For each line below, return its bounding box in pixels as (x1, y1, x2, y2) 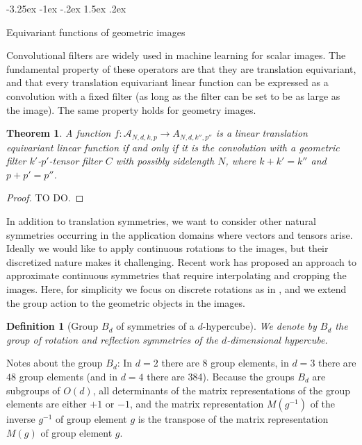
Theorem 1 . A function (6, 126, 111, 140)
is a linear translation (215, 126, 308, 140)
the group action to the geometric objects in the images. (6, 295, 245, 310)
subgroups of (6, 383, 60, 397)
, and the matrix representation (129, 396, 264, 411)
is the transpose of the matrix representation (138, 412, 329, 426)
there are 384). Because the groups (147, 369, 295, 383)
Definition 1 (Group (6, 319, 99, 333)
